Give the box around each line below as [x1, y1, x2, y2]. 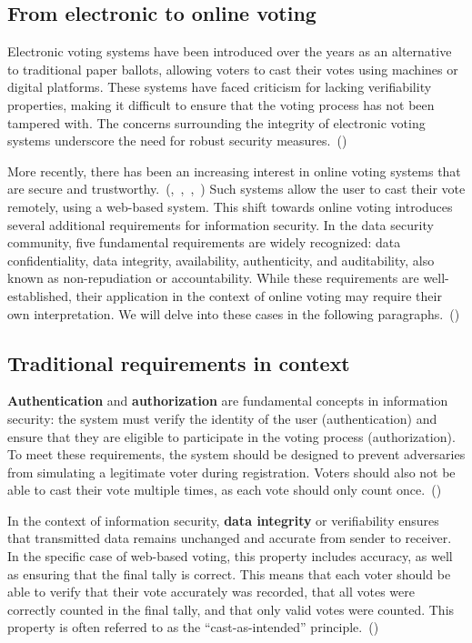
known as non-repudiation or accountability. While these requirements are [7, 268, 419, 287]
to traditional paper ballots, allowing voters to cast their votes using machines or [7, 59, 458, 78]
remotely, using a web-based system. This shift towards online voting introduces [7, 196, 453, 216]
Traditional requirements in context [7, 348, 350, 377]
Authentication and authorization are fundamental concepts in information [7, 391, 448, 410]
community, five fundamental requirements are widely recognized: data [7, 233, 401, 252]
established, [7, 286, 72, 305]
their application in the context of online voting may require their [75, 286, 442, 305]
